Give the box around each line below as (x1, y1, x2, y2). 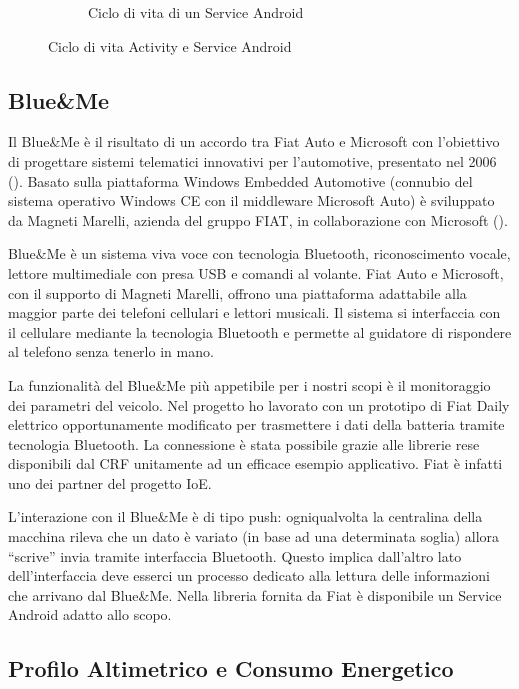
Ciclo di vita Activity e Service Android (48, 35, 292, 56)
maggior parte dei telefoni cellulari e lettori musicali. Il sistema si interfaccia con (8, 302, 501, 323)
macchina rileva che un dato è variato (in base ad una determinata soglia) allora (8, 526, 500, 547)
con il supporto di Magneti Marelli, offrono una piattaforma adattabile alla (8, 282, 467, 303)
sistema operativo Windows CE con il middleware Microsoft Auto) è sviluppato (8, 190, 495, 211)
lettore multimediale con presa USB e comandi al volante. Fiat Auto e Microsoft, (8, 262, 504, 283)
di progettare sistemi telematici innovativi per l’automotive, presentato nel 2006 (8, 150, 497, 171)
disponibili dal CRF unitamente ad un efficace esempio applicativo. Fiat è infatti (8, 453, 503, 474)
